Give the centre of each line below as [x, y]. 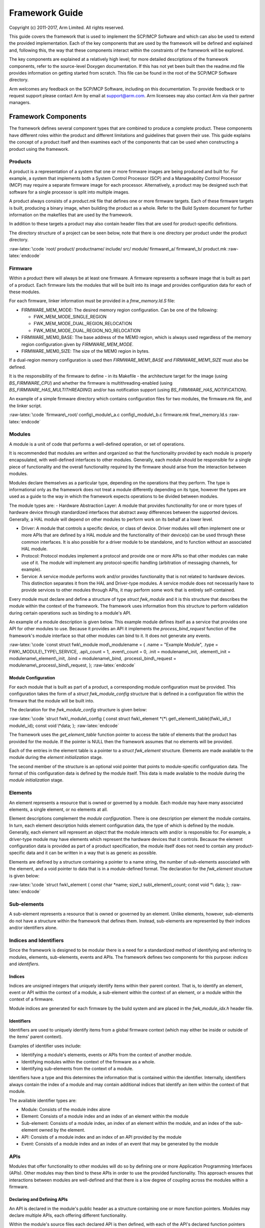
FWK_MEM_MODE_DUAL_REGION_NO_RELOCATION [87, 330]
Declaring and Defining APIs [39, 1200]
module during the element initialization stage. [56, 757]
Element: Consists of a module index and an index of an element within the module [105, 1116]
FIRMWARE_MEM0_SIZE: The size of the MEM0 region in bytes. [85, 351]
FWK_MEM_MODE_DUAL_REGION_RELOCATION [83, 324]
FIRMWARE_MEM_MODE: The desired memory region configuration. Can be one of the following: [119, 310]
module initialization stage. [36, 780]
